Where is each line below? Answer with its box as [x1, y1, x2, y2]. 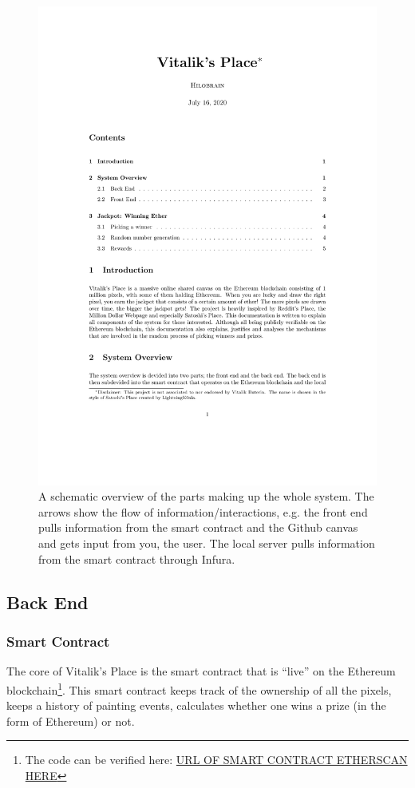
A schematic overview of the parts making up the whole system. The [38, 488, 374, 505]
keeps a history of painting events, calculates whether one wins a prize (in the [6, 697, 386, 714]
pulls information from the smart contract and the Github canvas [38, 519, 358, 536]
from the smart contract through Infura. [38, 550, 235, 567]
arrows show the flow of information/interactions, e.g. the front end [38, 503, 368, 520]
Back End [6, 589, 89, 614]
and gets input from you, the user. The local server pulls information [38, 535, 375, 552]
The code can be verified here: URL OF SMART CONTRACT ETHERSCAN [25, 751, 408, 768]
